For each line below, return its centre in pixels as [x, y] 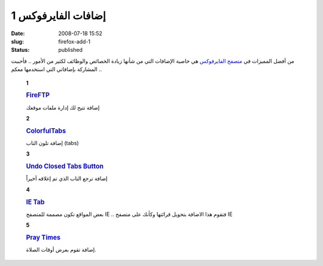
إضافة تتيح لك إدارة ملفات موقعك [63, 107]
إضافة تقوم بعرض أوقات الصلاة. [61, 250]
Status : [20, 50]
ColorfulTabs [46, 131]
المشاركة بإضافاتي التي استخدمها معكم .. [57, 69]
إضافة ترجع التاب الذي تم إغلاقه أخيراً [67, 178]
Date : [18, 33]
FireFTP [38, 95]
